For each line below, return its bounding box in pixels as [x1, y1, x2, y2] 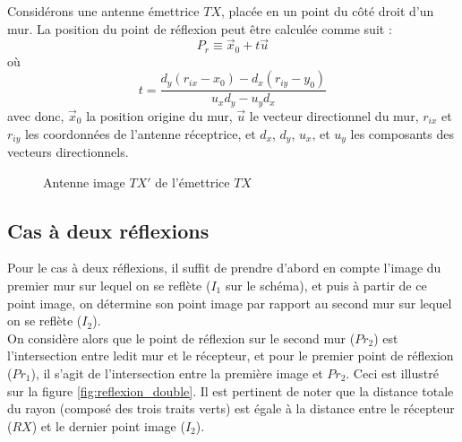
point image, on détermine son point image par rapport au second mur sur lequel [7, 293, 452, 312]
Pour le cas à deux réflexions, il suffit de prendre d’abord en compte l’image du [7, 258, 441, 277]
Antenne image [43, 172, 125, 191]
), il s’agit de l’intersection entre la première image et [30, 363, 323, 382]
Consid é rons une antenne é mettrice [7, 2, 200, 20]
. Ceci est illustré [346, 363, 439, 382]
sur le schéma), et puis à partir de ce [225, 275, 427, 294]
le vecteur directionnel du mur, [249, 106, 419, 125]
